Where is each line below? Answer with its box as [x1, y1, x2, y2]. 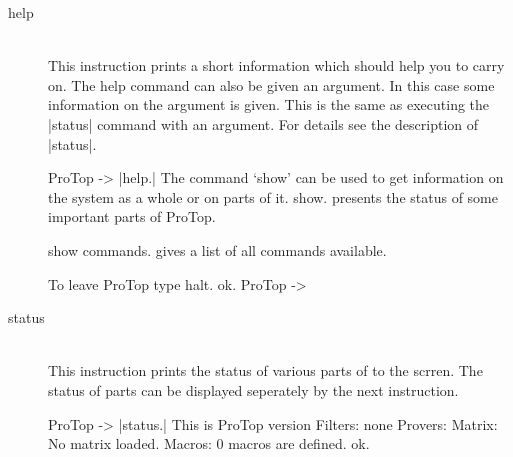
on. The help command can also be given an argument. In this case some [48, 74, 495, 95]
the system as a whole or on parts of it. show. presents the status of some [48, 186, 498, 207]
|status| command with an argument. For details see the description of [48, 113, 479, 134]
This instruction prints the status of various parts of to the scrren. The [48, 360, 483, 381]
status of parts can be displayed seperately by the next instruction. [48, 379, 459, 400]
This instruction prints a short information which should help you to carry [48, 55, 505, 76]
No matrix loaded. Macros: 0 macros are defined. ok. [48, 433, 370, 454]
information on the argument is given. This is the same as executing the [48, 94, 490, 115]
